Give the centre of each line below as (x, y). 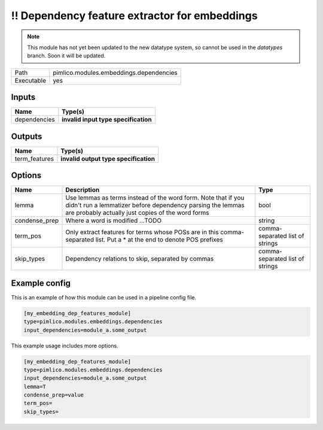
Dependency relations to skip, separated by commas (140, 259)
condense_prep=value (54, 395)
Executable (30, 80)
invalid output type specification (108, 159)
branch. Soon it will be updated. (66, 56)
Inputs (23, 97)
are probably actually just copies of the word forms (137, 213)
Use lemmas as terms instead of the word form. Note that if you (155, 198)
